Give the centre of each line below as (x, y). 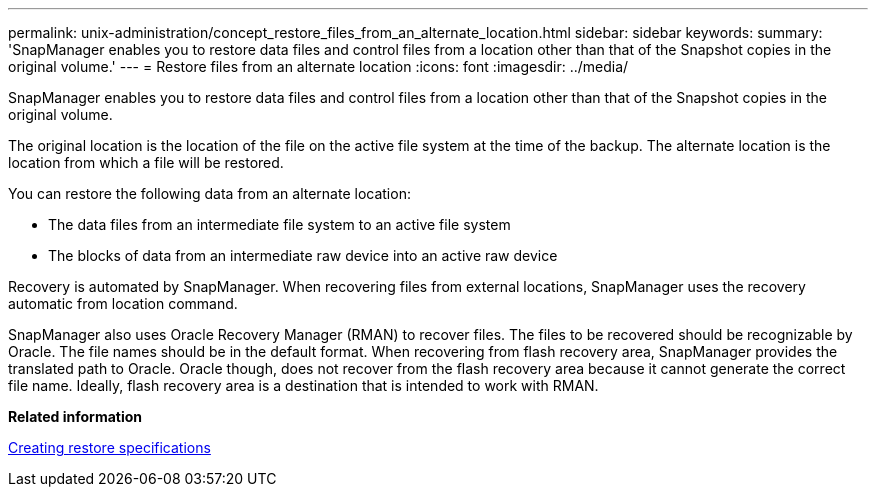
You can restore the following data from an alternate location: (209, 193)
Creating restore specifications (109, 447)
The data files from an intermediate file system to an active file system (279, 224)
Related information (75, 416)
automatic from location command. (123, 303)
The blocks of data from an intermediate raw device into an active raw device (303, 255)
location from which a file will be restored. (146, 162)
